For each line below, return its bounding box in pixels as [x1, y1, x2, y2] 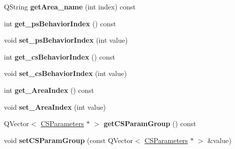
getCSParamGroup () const [103, 118, 196, 129]
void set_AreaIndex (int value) [4, 101, 106, 112]
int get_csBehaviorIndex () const [4, 51, 115, 62]
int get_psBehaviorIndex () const [4, 18, 116, 28]
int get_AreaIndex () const [4, 84, 94, 95]
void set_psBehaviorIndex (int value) [4, 35, 128, 45]
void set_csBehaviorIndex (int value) [4, 68, 127, 78]
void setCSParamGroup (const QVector [4, 135, 133, 145]
